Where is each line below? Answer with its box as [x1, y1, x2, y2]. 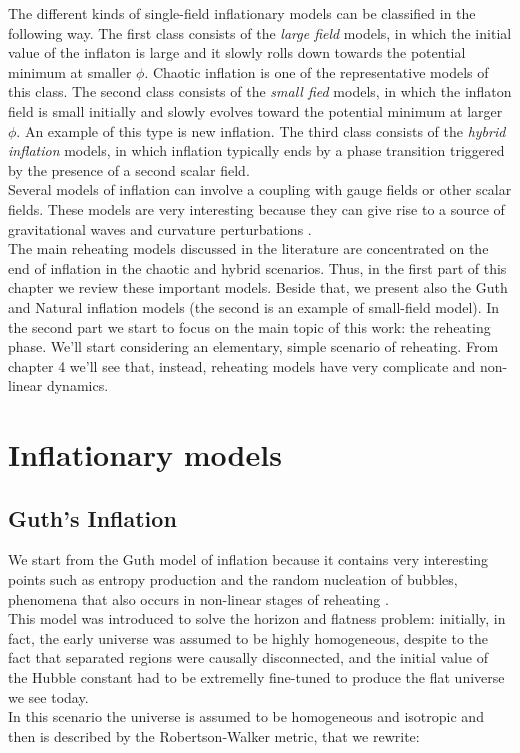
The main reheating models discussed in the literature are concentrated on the [8, 238, 489, 259]
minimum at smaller [8, 61, 132, 82]
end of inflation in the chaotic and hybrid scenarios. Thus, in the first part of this [8, 257, 507, 278]
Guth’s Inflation [8, 502, 177, 533]
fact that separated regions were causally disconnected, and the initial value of [8, 647, 488, 668]
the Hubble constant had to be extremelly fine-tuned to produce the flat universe [8, 667, 505, 688]
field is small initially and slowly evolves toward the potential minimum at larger [8, 100, 503, 121]
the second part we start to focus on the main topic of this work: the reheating [8, 316, 491, 337]
